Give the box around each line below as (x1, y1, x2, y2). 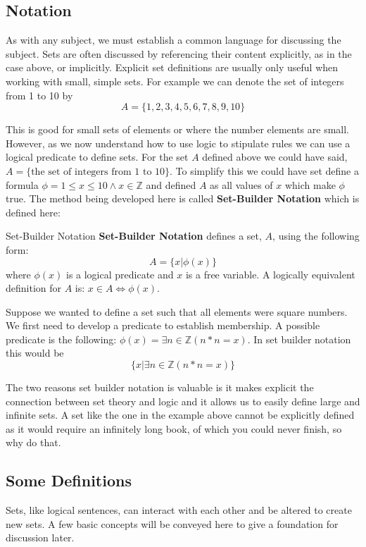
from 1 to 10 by (6, 87, 73, 102)
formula (6, 177, 39, 192)
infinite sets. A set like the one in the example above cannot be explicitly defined (6, 407, 355, 422)
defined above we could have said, (202, 149, 348, 164)
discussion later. (6, 530, 75, 545)
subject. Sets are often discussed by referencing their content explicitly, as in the (6, 46, 352, 61)
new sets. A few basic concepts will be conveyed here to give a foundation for (6, 516, 339, 531)
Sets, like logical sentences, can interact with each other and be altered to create (6, 503, 352, 517)
